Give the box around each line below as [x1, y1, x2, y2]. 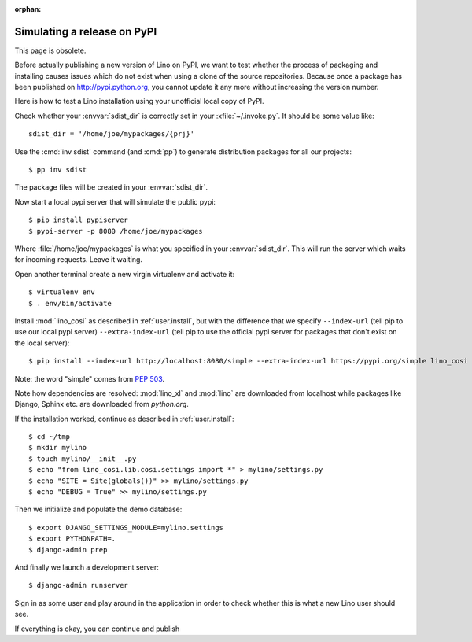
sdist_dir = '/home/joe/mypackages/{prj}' [28, 130, 195, 138]
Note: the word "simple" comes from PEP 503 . [14, 374, 165, 383]
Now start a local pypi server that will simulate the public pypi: [14, 197, 216, 206]
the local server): [14, 338, 70, 348]
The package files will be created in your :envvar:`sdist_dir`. [14, 183, 208, 192]
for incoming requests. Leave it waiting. [14, 255, 143, 264]
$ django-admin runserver [28, 581, 129, 590]
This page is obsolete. [14, 46, 87, 55]
